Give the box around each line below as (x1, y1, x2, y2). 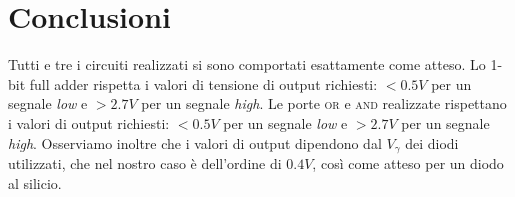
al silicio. (8, 172, 62, 193)
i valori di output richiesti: (8, 112, 170, 133)
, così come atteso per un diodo (312, 152, 504, 173)
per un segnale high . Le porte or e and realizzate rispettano (141, 93, 507, 114)
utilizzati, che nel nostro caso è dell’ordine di (8, 152, 282, 173)
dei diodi (405, 132, 459, 153)
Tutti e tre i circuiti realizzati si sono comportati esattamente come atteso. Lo (8, 54, 486, 75)
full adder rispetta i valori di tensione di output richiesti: (29, 73, 378, 94)
